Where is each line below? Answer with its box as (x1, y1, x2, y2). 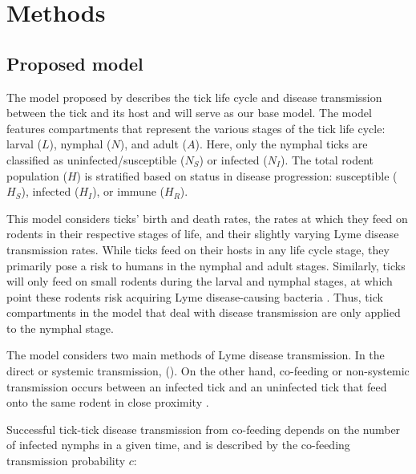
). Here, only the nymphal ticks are (195, 136, 368, 152)
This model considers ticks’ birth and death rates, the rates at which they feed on (6, 209, 408, 226)
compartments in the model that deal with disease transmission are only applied (6, 304, 401, 321)
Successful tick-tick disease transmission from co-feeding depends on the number (6, 420, 401, 437)
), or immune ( (92, 183, 164, 200)
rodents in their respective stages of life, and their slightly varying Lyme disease (6, 225, 399, 242)
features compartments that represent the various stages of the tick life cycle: (6, 120, 386, 136)
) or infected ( (199, 151, 268, 168)
